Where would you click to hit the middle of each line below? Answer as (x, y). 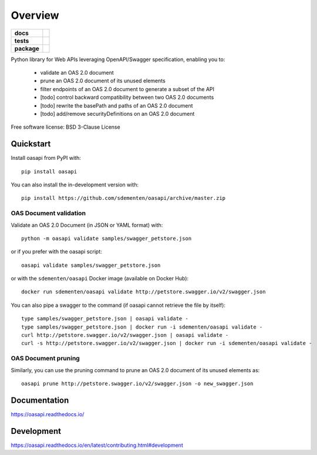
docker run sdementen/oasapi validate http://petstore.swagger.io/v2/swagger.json (144, 292)
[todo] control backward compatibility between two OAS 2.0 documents (127, 98)
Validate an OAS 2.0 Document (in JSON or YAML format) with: (87, 225)
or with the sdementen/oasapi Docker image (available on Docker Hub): (100, 279)
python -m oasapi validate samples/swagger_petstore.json (107, 238)
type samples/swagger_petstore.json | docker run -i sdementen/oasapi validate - (142, 327)
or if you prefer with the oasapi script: (56, 252)
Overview (35, 15)
